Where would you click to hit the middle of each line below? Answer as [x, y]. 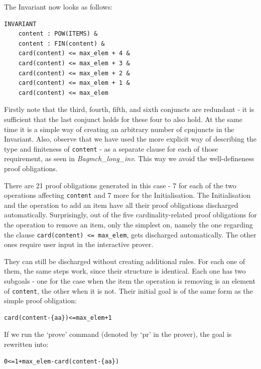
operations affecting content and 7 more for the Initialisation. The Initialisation [127, 195]
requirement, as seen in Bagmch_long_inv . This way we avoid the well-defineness [129, 158]
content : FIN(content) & [61, 43]
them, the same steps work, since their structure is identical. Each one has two [125, 271]
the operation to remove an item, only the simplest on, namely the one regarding [128, 224]
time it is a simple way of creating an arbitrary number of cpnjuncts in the [119, 129]
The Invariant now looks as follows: [58, 7]
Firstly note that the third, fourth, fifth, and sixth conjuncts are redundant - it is [129, 109]
